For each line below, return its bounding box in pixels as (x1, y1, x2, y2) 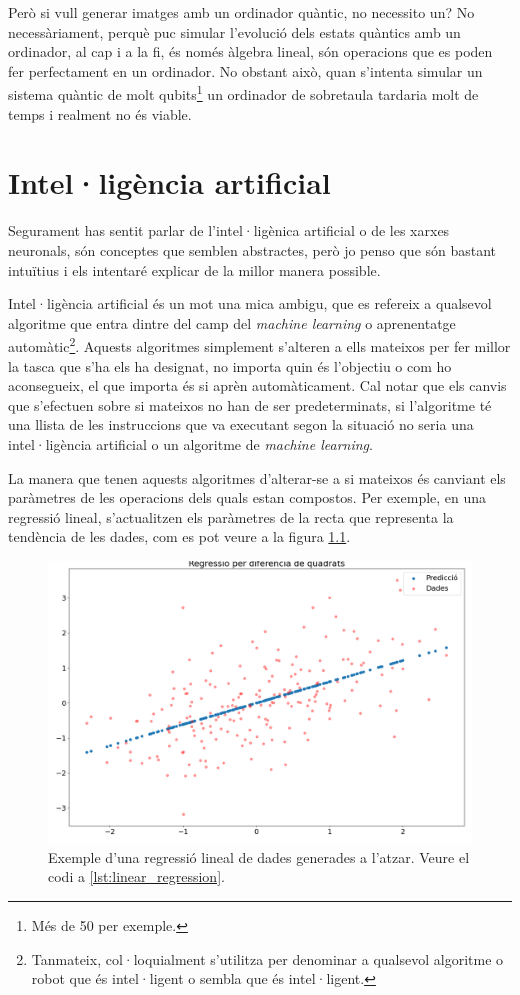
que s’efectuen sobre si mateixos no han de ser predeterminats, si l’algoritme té (8, 394, 492, 415)
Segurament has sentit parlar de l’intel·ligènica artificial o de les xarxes (8, 220, 450, 241)
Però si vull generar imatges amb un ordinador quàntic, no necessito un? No (8, 2, 475, 22)
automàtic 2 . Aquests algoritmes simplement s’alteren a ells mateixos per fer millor (8, 333, 511, 356)
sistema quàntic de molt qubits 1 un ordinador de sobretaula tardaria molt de (8, 81, 479, 105)
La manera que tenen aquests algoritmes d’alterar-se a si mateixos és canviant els (8, 467, 506, 488)
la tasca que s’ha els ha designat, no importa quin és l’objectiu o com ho (8, 355, 452, 376)
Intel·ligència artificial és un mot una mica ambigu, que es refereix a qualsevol (8, 293, 492, 314)
